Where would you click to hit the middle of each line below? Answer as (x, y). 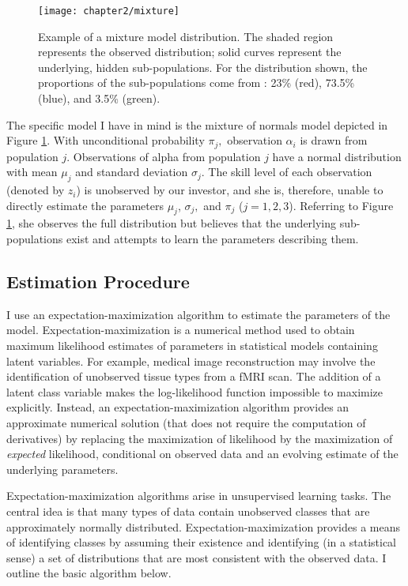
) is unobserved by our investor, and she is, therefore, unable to (230, 190)
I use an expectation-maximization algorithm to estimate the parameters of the (198, 314)
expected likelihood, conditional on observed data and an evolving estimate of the (202, 454)
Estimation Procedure (98, 282)
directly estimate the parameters (85, 205)
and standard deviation (132, 172)
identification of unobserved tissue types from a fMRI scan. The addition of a (194, 376)
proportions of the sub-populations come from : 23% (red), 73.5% (196, 83)
